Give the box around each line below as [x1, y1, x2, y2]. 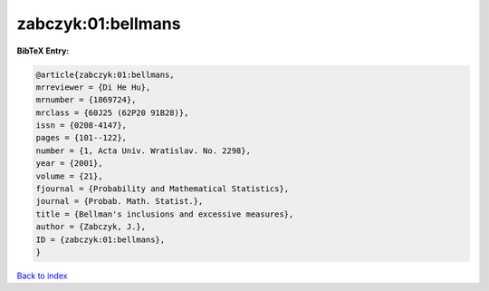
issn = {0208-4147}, [35, 121, 127, 131]
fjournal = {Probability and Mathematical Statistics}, [35, 184, 290, 194]
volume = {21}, [35, 170, 103, 181]
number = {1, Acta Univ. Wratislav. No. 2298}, [35, 145, 251, 156]
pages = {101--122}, [35, 132, 127, 143]
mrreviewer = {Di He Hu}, [35, 82, 151, 92]
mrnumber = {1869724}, [35, 95, 137, 105]
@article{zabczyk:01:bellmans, [35, 69, 176, 80]
